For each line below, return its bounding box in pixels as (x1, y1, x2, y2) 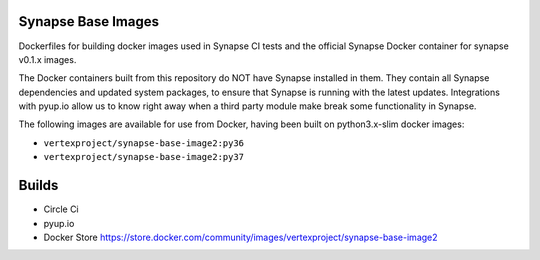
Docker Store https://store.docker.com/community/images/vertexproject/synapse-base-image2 (43, 231, 439, 243)
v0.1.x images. (18, 53, 77, 65)
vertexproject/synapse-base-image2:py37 (43, 151, 245, 163)
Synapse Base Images (18, 13, 160, 30)
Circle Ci (43, 203, 79, 215)
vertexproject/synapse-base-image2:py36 (43, 137, 245, 149)
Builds (18, 177, 59, 194)
